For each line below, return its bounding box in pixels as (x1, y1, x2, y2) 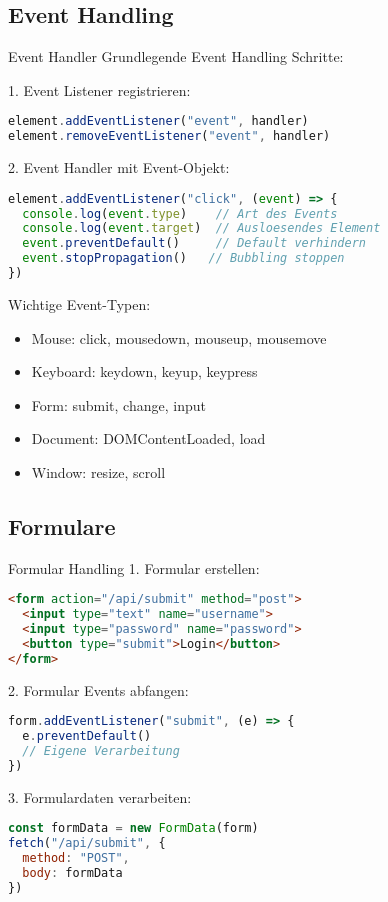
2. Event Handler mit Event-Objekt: (8, 157, 230, 178)
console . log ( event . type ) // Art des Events (22, 206, 338, 221)
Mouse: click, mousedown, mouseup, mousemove (31, 327, 327, 348)
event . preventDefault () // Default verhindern (22, 236, 366, 251)
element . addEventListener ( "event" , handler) (8, 114, 309, 129)
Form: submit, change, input (31, 394, 206, 415)
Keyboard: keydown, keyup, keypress (31, 361, 258, 382)
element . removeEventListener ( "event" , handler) (8, 129, 331, 144)
